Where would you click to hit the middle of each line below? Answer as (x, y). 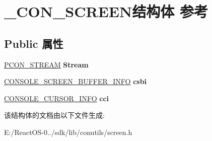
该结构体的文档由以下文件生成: (54, 115)
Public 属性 (34, 43)
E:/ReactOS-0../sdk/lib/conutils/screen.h (68, 132)
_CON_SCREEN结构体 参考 (106, 11)
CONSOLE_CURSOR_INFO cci (57, 98)
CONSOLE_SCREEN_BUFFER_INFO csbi (76, 81)
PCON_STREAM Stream (46, 64)
